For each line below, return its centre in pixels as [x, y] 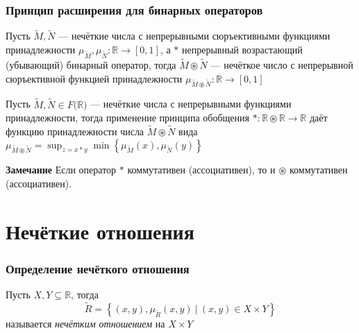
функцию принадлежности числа [75, 131]
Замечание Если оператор [61, 170]
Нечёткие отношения [100, 231]
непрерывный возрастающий [242, 50]
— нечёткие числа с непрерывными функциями [191, 104]
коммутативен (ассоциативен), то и [201, 170]
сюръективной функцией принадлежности [94, 78]
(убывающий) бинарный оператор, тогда [91, 65]
